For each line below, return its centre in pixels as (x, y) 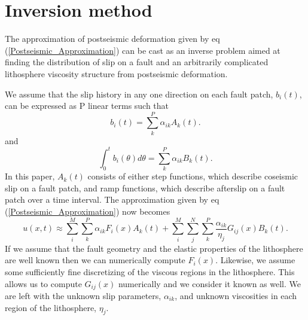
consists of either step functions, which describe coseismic (193, 176)
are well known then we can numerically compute (95, 260)
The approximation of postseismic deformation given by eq (112, 39)
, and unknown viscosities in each (236, 295)
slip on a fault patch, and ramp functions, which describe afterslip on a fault (145, 188)
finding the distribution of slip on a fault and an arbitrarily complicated (137, 62)
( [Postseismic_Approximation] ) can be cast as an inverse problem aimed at (143, 50)
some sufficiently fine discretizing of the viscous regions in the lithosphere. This (150, 271)
